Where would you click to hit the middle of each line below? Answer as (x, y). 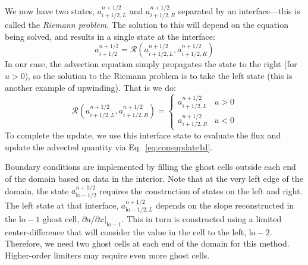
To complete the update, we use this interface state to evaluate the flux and (143, 135)
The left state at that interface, (62, 205)
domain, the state (37, 190)
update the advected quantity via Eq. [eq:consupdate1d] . (109, 146)
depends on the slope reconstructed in (225, 205)
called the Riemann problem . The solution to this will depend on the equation (147, 25)
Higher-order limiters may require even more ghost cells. (107, 255)
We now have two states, (50, 10)
